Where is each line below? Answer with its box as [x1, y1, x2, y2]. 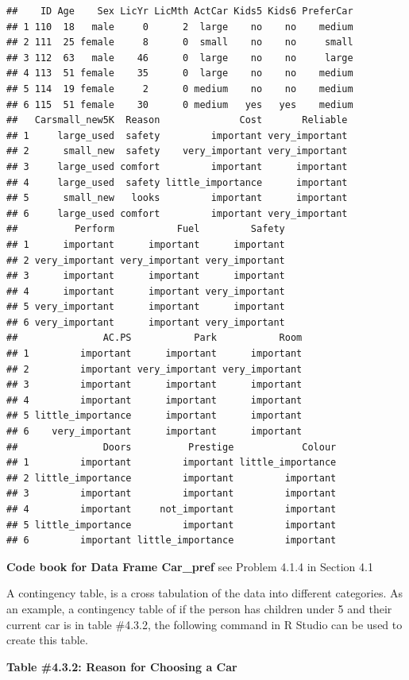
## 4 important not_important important [6, 504, 337, 515]
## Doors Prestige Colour [6, 441, 337, 453]
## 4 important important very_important [6, 285, 285, 297]
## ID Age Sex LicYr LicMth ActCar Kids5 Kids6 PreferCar [6, 6, 353, 17]
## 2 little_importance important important [6, 472, 337, 484]
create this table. [6, 632, 88, 648]
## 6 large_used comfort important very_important [6, 207, 348, 219]
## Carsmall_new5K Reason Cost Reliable [6, 114, 348, 126]
